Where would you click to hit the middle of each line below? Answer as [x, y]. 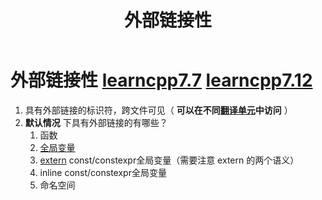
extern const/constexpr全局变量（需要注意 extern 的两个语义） [169, 160]
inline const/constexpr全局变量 [103, 172]
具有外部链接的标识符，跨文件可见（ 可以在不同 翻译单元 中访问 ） [158, 110]
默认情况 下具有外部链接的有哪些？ [96, 122]
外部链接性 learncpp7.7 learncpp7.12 [161, 80]
